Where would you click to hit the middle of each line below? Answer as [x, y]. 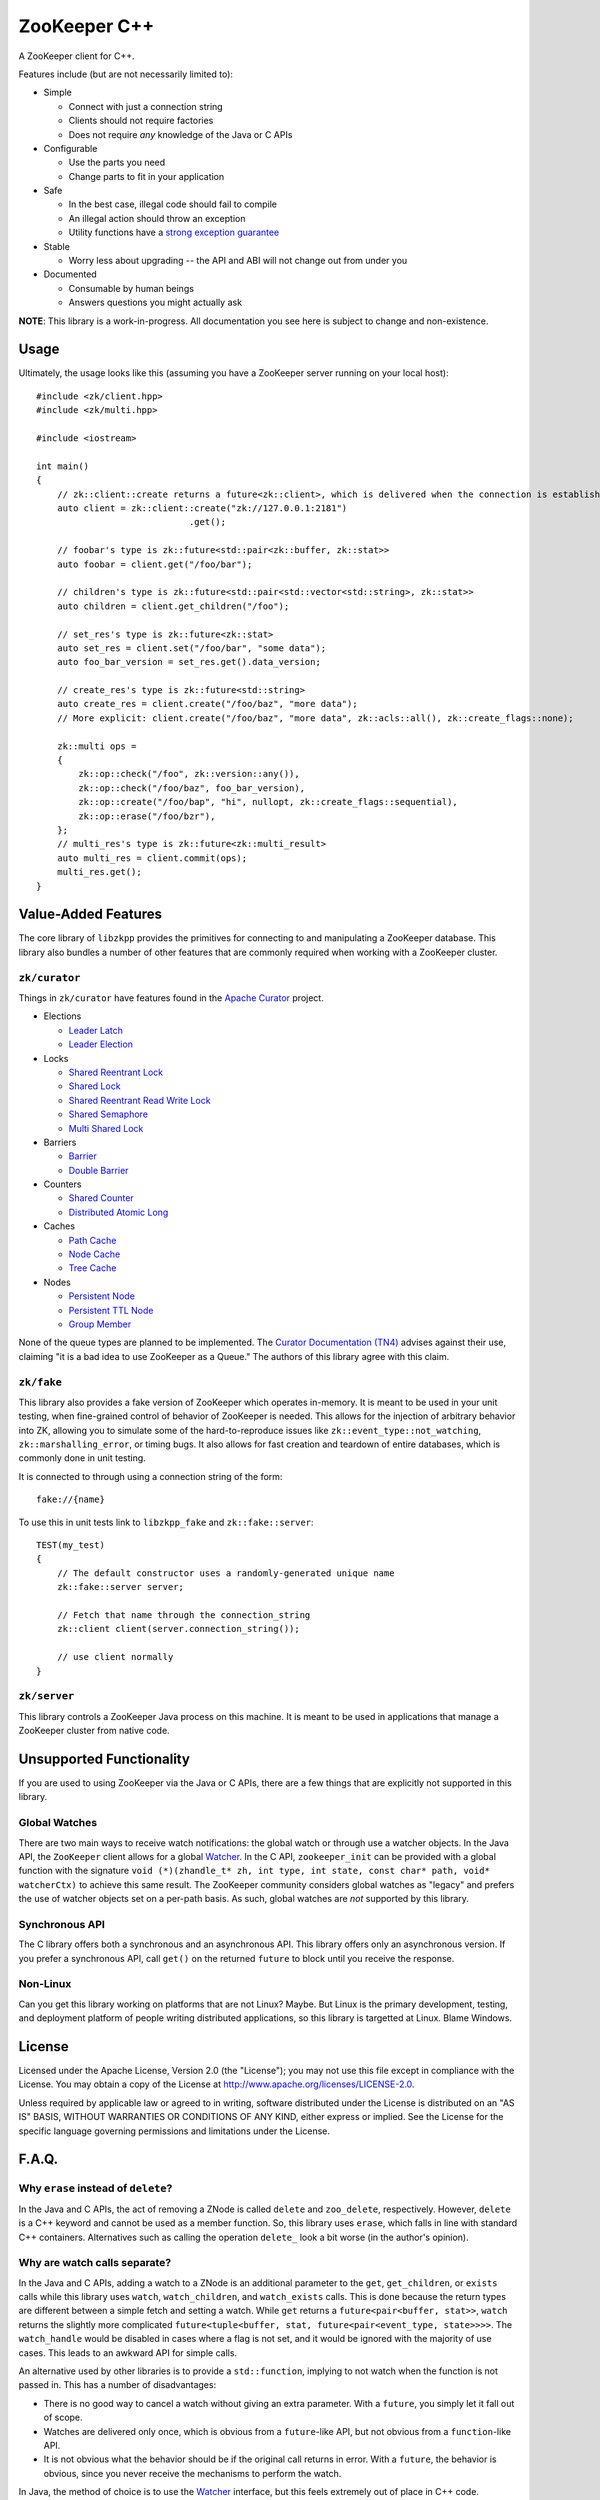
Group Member [100, 1324]
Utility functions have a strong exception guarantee [174, 232]
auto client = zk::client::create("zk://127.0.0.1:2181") [202, 508]
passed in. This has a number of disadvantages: [117, 2385]
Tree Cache [92, 1268]
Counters [62, 1184]
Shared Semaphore [108, 1114]
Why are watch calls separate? [95, 2263]
